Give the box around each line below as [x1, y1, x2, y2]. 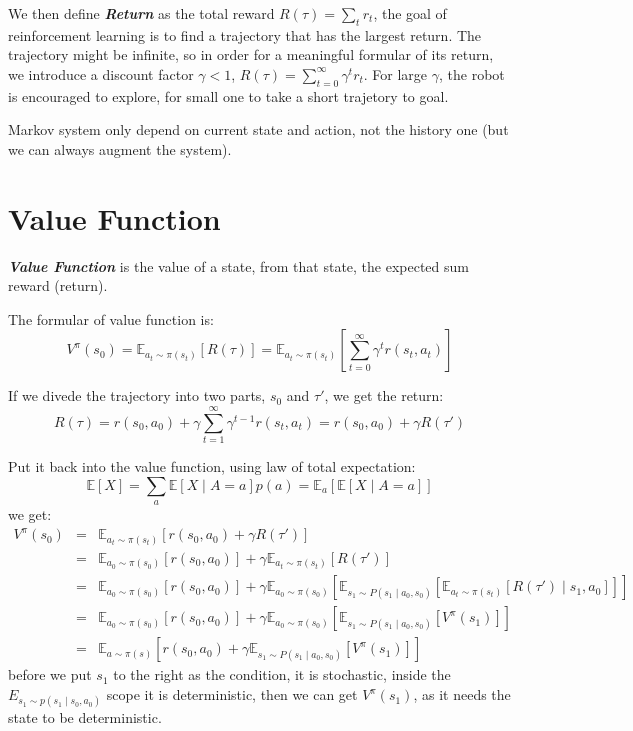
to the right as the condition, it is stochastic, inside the [113, 664, 451, 685]
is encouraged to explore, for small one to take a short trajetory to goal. [8, 85, 449, 106]
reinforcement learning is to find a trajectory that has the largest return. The [8, 24, 482, 45]
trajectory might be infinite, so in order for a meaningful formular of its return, [8, 44, 494, 65]
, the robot [439, 63, 505, 84]
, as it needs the [413, 684, 511, 705]
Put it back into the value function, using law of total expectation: [8, 456, 416, 477]
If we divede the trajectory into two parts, [8, 385, 266, 406]
